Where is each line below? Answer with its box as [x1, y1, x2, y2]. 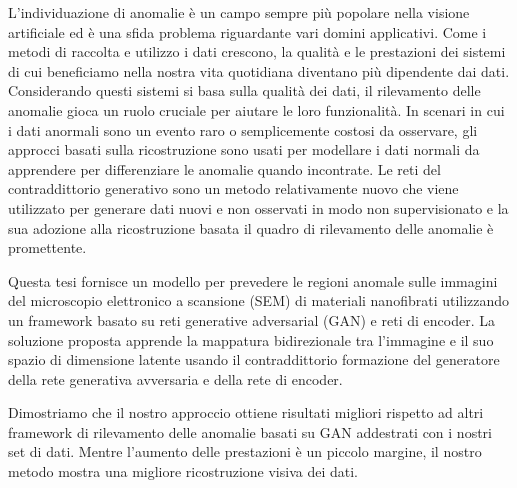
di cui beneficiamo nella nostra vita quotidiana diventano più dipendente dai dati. [8, 60, 510, 81]
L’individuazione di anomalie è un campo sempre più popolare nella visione [8, 2, 470, 22]
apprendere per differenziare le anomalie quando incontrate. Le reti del [8, 158, 441, 179]
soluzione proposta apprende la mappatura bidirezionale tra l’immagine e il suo [8, 329, 494, 350]
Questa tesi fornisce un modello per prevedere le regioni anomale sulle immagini [8, 270, 498, 291]
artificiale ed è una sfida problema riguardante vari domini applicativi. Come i [8, 21, 487, 42]
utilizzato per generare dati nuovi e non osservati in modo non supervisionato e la [8, 197, 509, 218]
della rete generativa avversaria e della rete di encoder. [8, 368, 343, 389]
